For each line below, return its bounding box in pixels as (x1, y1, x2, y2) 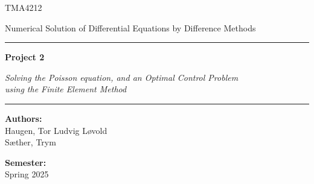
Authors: (5, 112, 42, 124)
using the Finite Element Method (5, 83, 127, 95)
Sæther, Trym (5, 136, 56, 148)
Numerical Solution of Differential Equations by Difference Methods (5, 21, 256, 34)
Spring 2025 (5, 168, 49, 180)
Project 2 (5, 51, 45, 63)
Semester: (5, 156, 46, 168)
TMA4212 (5, 1, 42, 13)
